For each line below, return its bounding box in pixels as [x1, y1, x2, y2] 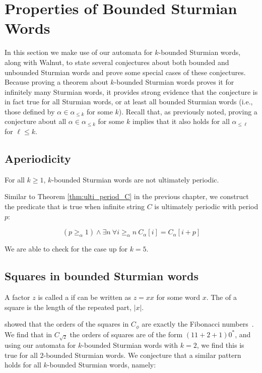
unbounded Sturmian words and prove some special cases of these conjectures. [5, 67, 246, 77]
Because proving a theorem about [5, 77, 108, 87]
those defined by [5, 106, 55, 116]
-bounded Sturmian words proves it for [114, 77, 234, 87]
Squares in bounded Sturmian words [5, 268, 199, 284]
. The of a [206, 292, 237, 302]
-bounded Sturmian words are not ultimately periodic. [51, 174, 219, 184]
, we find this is [196, 340, 244, 350]
